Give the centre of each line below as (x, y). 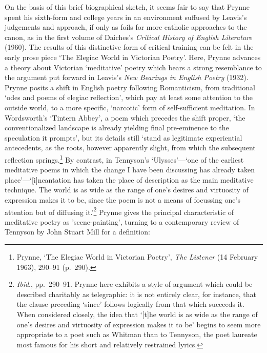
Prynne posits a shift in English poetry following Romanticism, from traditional (130, 87)
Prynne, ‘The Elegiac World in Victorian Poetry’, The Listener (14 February (137, 256)
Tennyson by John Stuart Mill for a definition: (77, 232)
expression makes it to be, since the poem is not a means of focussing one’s (122, 199)
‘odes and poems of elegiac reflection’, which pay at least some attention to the (129, 97)
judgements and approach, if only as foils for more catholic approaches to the (126, 27)
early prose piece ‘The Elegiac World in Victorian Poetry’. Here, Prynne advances (133, 57)
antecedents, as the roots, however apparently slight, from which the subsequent (130, 148)
